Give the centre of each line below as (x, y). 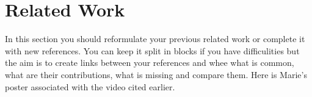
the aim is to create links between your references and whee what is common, (150, 63)
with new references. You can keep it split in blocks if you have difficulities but (152, 50)
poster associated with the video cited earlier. (90, 86)
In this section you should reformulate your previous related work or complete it (155, 39)
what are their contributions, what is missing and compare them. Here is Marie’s (156, 74)
